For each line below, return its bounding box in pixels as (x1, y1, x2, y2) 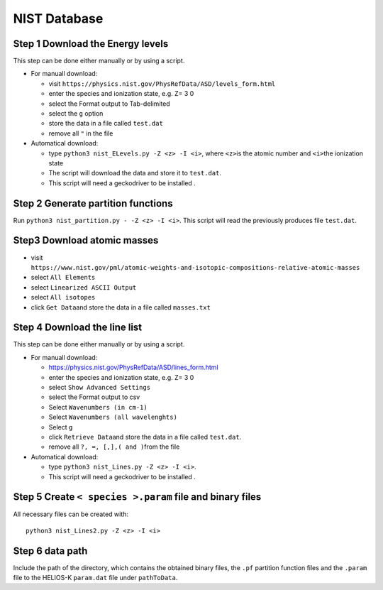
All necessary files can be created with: (13, 510, 129, 518)
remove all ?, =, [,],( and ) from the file (48, 442, 180, 451)
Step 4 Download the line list (13, 322, 143, 334)
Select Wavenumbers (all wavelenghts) (48, 413, 177, 422)
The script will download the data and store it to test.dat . (48, 169, 222, 177)
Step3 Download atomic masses (13, 234, 159, 246)
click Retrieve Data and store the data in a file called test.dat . (48, 432, 242, 441)
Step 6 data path (13, 545, 88, 557)
